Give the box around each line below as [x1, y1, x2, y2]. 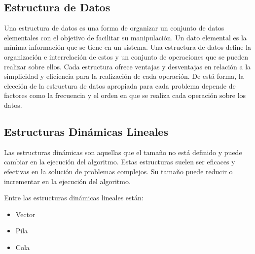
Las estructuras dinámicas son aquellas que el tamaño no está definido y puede [4, 147, 242, 157]
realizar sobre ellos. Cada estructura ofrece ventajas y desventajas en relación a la [4, 61, 251, 71]
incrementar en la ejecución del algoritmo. [4, 176, 131, 186]
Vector [15, 209, 36, 219]
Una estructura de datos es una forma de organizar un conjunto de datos [4, 23, 224, 33]
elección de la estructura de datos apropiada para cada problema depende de [4, 80, 236, 91]
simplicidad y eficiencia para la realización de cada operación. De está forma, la [4, 71, 244, 81]
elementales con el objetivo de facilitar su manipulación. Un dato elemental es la [4, 32, 247, 42]
